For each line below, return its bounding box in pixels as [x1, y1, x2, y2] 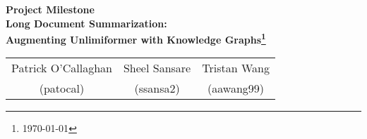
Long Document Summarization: [6, 15, 167, 30]
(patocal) [39, 80, 85, 97]
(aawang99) [207, 80, 265, 97]
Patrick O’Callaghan [11, 60, 112, 77]
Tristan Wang [202, 60, 270, 77]
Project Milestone [6, 2, 95, 16]
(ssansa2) [134, 80, 180, 97]
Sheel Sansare [123, 60, 191, 77]
